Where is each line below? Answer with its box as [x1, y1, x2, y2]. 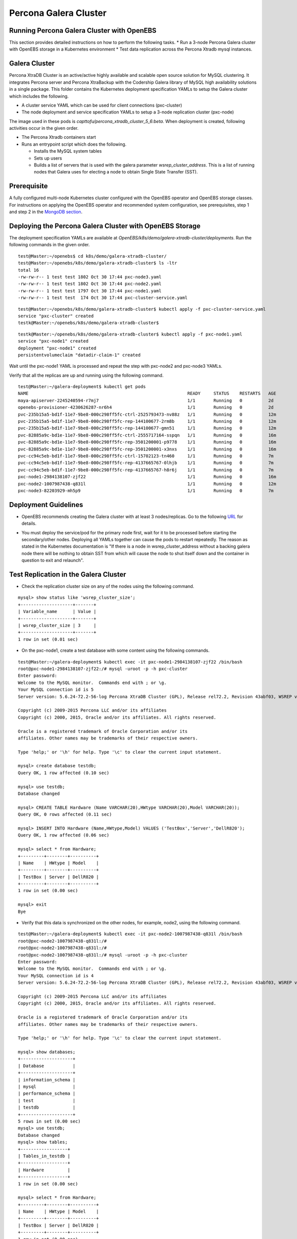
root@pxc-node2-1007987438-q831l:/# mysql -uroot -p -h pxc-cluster [18, 952, 188, 957]
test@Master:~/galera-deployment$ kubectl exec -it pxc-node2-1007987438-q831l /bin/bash [18, 931, 243, 937]
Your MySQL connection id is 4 [18, 973, 94, 978]
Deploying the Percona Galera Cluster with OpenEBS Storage [9, 222, 200, 230]
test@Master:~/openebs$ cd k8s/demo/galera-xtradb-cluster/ [18, 253, 167, 259]
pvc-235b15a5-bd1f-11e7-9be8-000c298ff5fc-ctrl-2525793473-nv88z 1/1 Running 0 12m [18, 411, 277, 417]
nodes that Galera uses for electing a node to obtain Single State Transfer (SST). [34, 169, 198, 175]
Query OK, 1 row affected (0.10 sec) [18, 770, 110, 776]
